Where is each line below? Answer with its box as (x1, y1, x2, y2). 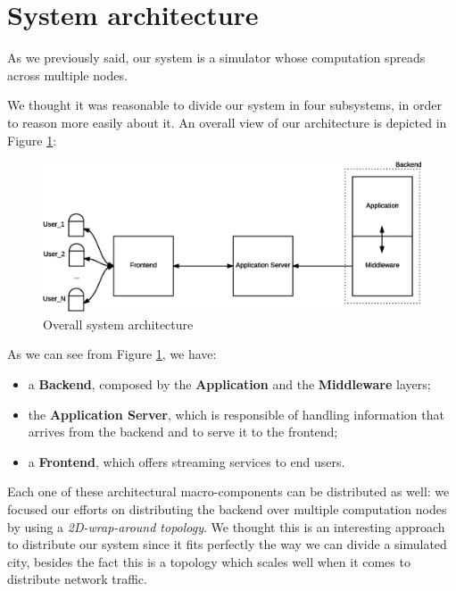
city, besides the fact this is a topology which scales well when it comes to (7, 552, 410, 570)
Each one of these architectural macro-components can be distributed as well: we (7, 482, 450, 501)
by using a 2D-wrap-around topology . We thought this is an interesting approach (7, 517, 445, 536)
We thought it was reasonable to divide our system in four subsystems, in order (7, 96, 442, 114)
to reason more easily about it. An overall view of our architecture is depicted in (7, 112, 447, 131)
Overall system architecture (43, 314, 194, 333)
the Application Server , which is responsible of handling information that (28, 404, 444, 423)
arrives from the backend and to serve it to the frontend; (28, 422, 338, 441)
